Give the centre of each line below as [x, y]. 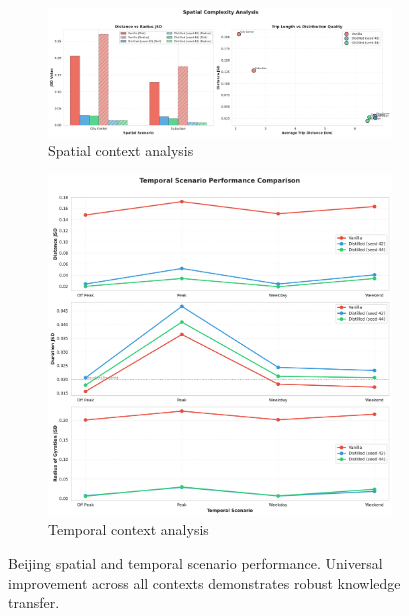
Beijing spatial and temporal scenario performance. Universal [195, 563]
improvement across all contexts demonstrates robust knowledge [204, 582]
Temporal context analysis [128, 529]
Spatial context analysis [121, 150]
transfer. [34, 602]
